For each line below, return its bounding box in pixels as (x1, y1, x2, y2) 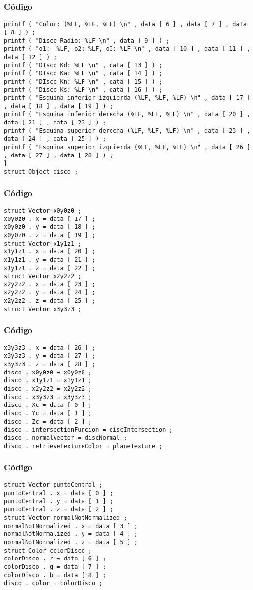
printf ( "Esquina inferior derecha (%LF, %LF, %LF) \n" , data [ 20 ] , (4, 111, 251, 118)
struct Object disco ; (4, 168, 78, 176)
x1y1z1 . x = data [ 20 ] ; (4, 248, 96, 255)
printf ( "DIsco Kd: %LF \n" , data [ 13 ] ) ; (4, 62, 163, 69)
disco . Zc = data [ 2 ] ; (4, 418, 92, 425)
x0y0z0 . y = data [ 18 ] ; (4, 223, 96, 231)
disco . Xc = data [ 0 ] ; (4, 402, 92, 409)
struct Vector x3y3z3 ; (4, 305, 82, 312)
